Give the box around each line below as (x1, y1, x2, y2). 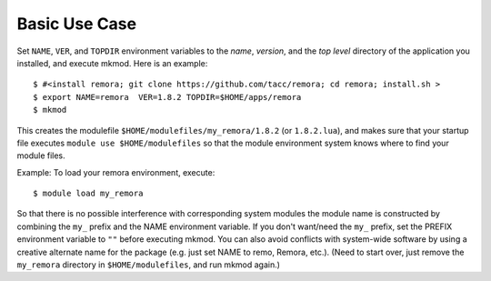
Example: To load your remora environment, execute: (16, 166, 215, 177)
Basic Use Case (16, 14, 136, 34)
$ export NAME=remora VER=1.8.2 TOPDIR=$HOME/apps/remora (33, 92, 302, 102)
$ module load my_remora (33, 188, 144, 199)
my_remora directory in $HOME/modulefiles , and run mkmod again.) (16, 259, 281, 270)
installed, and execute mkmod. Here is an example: (16, 57, 208, 68)
